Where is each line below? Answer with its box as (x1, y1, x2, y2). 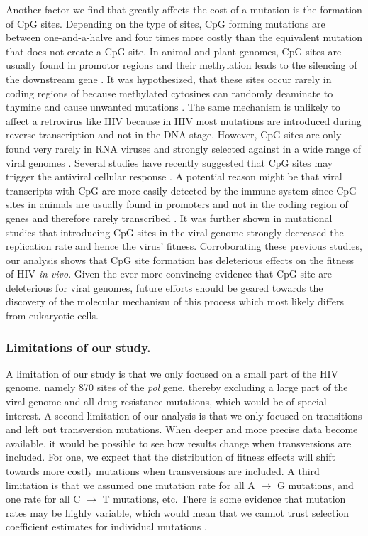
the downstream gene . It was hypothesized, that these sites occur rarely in (6, 71, 332, 86)
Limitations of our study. (6, 338, 151, 356)
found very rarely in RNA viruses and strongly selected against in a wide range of (6, 141, 361, 155)
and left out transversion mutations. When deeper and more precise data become (6, 422, 358, 437)
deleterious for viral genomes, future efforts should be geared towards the (6, 280, 323, 295)
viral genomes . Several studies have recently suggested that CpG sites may (6, 155, 333, 170)
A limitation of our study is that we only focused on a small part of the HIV (6, 366, 338, 381)
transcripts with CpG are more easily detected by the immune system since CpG (6, 182, 357, 197)
